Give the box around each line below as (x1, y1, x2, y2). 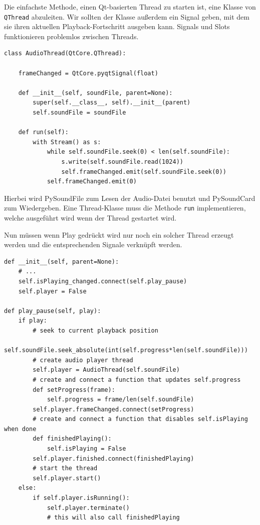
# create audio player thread (33, 356, 133, 364)
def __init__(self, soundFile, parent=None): (18, 89, 173, 96)
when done (4, 425, 37, 433)
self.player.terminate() (47, 504, 130, 511)
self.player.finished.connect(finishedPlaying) (33, 455, 194, 462)
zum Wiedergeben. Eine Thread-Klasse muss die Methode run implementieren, (4, 202, 246, 213)
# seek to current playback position (33, 327, 158, 334)
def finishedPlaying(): (33, 435, 112, 443)
